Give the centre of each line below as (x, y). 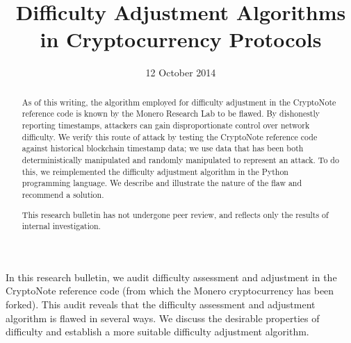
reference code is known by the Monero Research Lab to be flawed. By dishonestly (171, 114)
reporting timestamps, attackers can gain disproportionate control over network (166, 125)
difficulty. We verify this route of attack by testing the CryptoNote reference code (170, 136)
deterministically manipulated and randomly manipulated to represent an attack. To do (180, 159)
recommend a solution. (63, 194)
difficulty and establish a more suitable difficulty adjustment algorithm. (157, 332)
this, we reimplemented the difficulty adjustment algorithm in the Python (155, 171)
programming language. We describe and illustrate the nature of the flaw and (162, 183)
